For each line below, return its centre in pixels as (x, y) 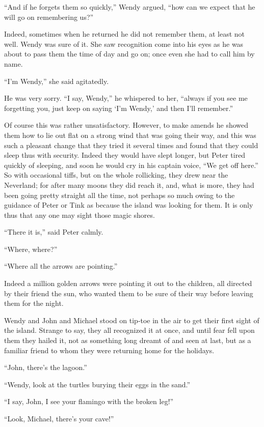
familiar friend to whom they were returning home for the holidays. (109, 350)
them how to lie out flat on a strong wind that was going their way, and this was (130, 135)
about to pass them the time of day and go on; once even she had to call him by (129, 54)
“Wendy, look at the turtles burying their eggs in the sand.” (97, 384)
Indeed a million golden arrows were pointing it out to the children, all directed (128, 283)
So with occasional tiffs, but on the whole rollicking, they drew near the (116, 175)
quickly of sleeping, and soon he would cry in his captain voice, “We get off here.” (131, 165)
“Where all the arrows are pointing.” (61, 266)
